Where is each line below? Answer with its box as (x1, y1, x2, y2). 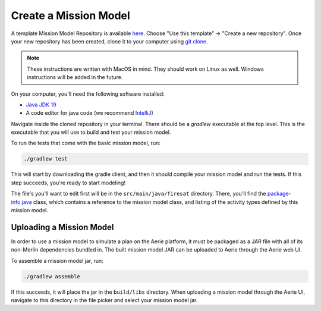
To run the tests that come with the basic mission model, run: (11, 140, 160, 147)
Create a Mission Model (11, 9, 130, 22)
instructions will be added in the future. (27, 74, 123, 81)
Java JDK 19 (26, 101, 56, 108)
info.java (11, 198, 32, 205)
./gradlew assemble (23, 273, 80, 279)
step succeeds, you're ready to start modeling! (11, 179, 126, 186)
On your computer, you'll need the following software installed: (11, 90, 165, 98)
